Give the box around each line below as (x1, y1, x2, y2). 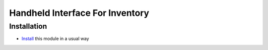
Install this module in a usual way (21, 36, 89, 42)
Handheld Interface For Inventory (9, 7, 149, 18)
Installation (9, 22, 47, 31)
